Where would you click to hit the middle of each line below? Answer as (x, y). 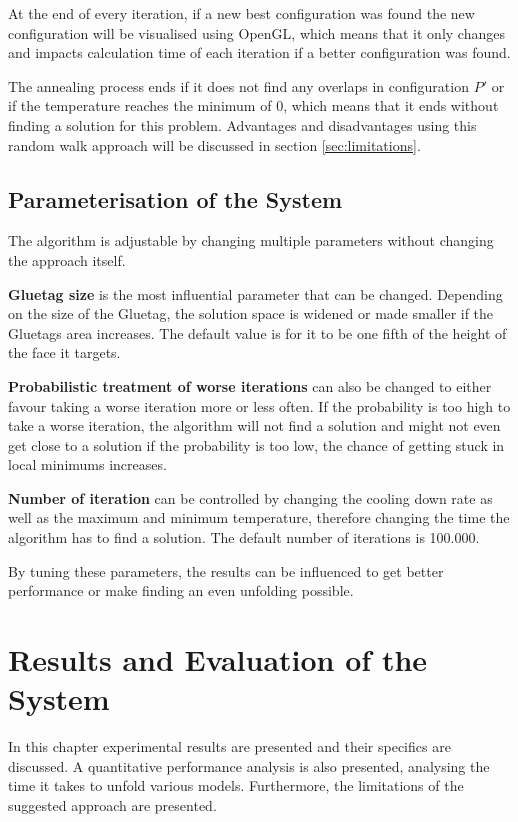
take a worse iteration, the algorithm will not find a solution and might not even (254, 425)
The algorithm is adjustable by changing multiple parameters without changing (251, 240)
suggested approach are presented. (112, 804)
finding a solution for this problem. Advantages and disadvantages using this (242, 124)
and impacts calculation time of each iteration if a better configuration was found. (259, 52)
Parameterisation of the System (175, 198)
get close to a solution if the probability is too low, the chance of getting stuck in (256, 444)
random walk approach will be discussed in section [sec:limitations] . (214, 144)
